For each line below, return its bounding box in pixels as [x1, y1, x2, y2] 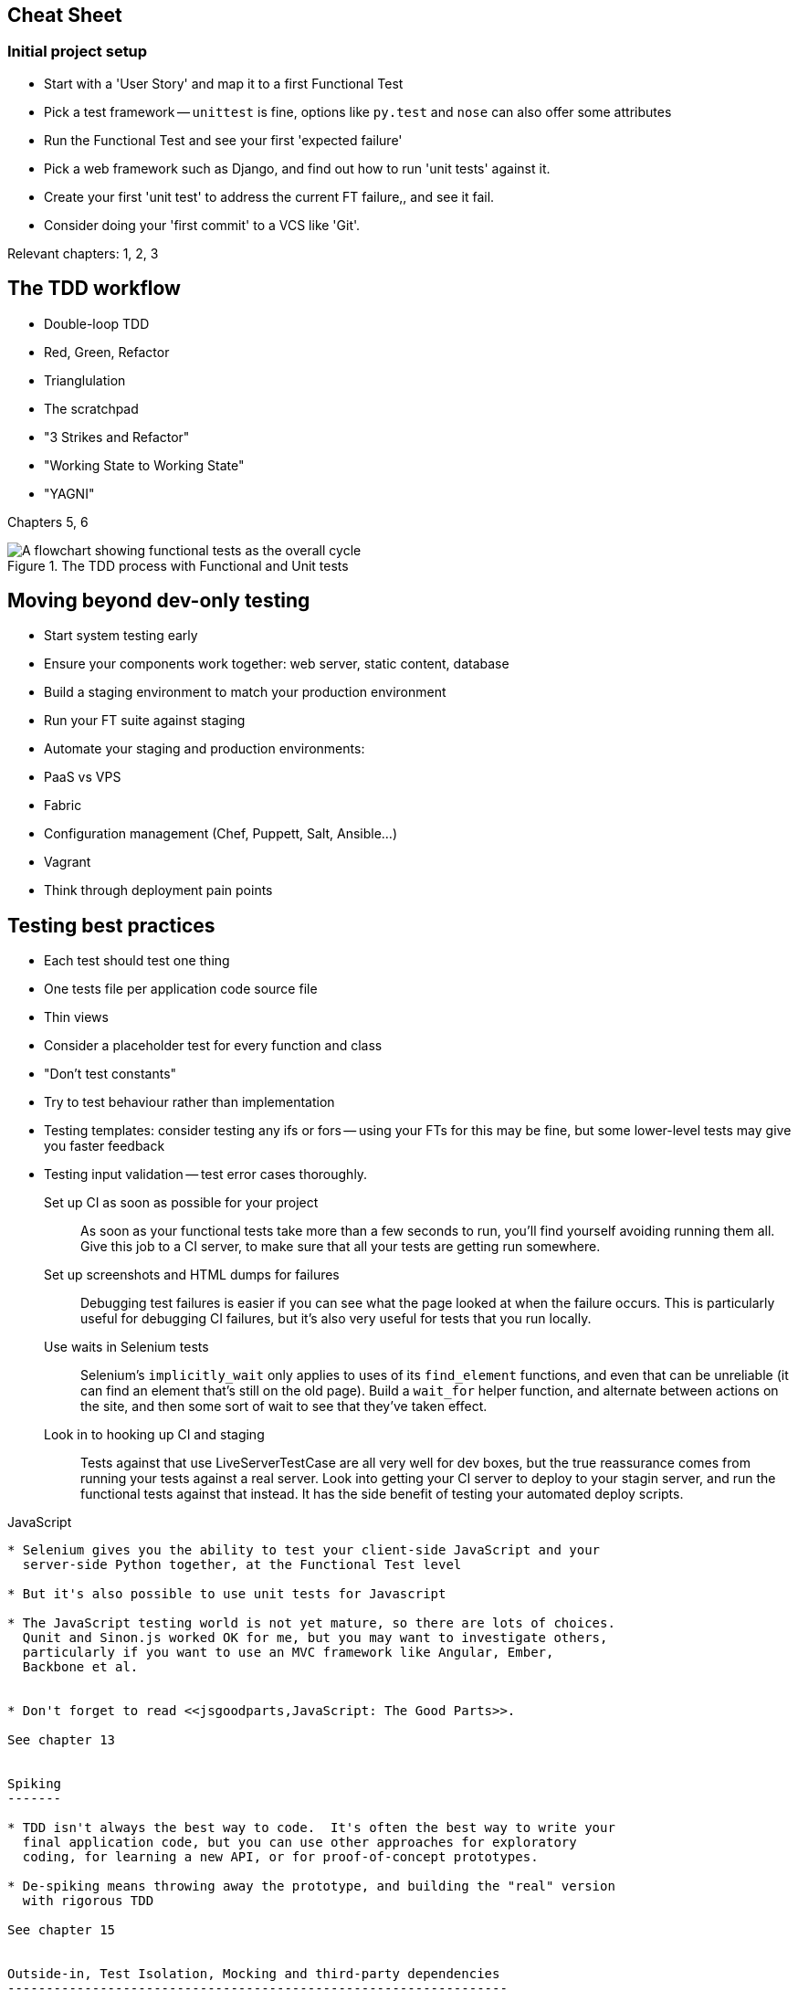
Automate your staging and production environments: [44, 741, 365, 757]
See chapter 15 [7, 1923, 116, 1938]
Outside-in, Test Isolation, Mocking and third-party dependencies [7, 1966, 500, 1982]
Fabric [44, 797, 82, 814]
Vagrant [44, 854, 91, 870]
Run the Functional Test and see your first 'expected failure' [44, 132, 403, 148]
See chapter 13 [7, 1733, 116, 1748]
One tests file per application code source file [44, 981, 318, 997]
